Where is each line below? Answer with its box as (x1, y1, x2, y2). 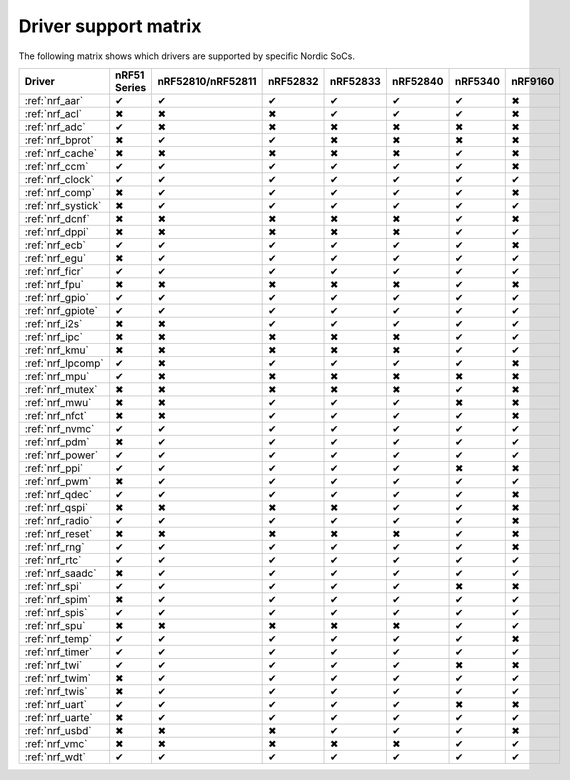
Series (115, 80, 147, 94)
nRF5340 (454, 74, 500, 88)
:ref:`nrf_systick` (24, 198, 102, 212)
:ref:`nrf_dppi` (24, 225, 90, 239)
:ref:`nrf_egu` (24, 251, 87, 265)
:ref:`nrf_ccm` (24, 159, 89, 173)
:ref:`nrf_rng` (24, 540, 85, 554)
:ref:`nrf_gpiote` (24, 303, 99, 317)
